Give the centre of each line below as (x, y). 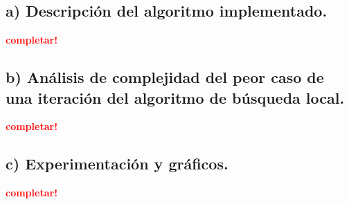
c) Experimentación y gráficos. (117, 164)
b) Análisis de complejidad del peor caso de (165, 77)
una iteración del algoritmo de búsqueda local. (175, 97)
